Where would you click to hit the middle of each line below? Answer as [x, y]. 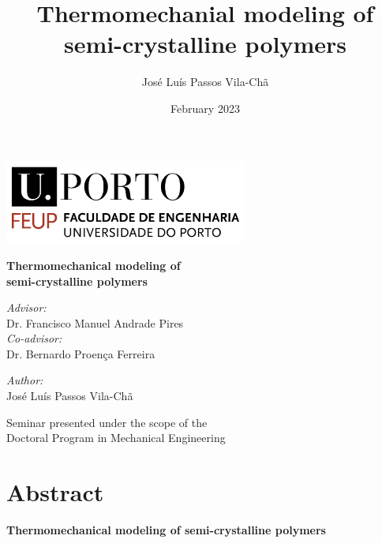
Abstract [55, 492]
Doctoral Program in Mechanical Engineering [116, 438]
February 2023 [205, 108]
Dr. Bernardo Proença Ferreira [81, 353]
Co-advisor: [34, 338]
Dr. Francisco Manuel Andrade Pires [95, 322]
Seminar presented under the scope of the [107, 422]
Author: [25, 380]
